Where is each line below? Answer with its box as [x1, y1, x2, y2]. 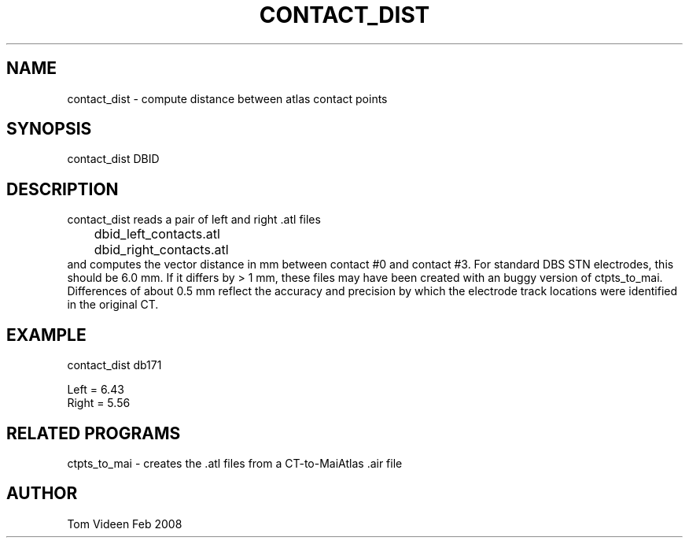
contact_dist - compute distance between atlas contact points [67, 91, 388, 105]
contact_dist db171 [67, 358, 162, 372]
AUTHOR [6, 483, 78, 504]
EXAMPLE [6, 324, 87, 345]
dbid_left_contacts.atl [94, 226, 220, 242]
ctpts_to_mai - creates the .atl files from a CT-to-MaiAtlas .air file [67, 456, 403, 470]
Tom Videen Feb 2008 [67, 516, 182, 531]
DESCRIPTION [6, 179, 119, 199]
